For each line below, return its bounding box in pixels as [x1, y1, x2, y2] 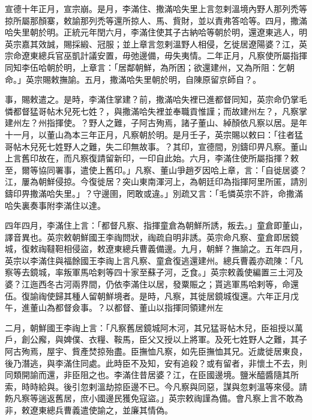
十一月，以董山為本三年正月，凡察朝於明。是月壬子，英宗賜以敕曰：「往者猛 [5, 128, 303, 140]
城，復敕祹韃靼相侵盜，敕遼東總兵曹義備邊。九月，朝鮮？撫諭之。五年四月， [5, 242, 307, 255]
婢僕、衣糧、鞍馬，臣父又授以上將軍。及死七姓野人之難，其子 [63, 333, 307, 346]
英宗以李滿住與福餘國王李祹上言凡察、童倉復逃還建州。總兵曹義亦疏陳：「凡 [5, 254, 303, 266]
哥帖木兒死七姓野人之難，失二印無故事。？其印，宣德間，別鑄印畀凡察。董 [5, 140, 299, 152]
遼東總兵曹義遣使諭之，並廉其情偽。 [29, 404, 173, 416]
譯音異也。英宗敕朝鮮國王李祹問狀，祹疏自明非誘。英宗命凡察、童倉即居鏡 [5, 230, 299, 243]
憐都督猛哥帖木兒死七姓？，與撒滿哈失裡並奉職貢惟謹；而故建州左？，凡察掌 [5, 104, 307, 117]
